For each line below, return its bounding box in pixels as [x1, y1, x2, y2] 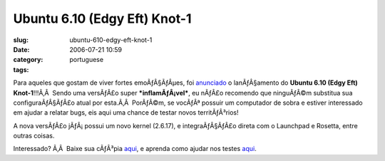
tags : [13, 65, 29, 74]
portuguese [69, 56, 103, 64]
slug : [13, 36, 29, 44]
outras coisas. [13, 132, 55, 140]
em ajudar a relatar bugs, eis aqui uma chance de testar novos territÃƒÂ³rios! [13, 108, 239, 117]
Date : [13, 45, 30, 53]
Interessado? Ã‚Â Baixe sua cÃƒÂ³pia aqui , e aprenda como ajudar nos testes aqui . [13, 145, 257, 153]
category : [13, 56, 43, 64]
